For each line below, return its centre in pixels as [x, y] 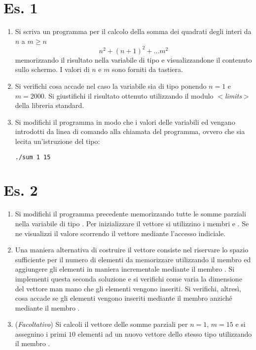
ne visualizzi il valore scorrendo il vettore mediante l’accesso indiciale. [120, 233]
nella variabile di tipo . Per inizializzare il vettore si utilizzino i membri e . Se [132, 223]
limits [233, 95]
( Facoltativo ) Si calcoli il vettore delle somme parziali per [101, 324]
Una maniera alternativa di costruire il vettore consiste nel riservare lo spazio [132, 250]
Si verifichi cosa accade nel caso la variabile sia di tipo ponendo [111, 86]
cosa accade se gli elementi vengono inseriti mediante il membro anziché [124, 298]
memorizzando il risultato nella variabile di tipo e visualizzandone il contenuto [133, 59]
